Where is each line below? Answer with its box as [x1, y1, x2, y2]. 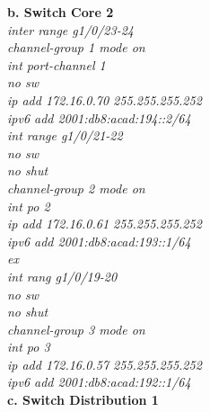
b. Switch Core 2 [7, 3, 114, 21]
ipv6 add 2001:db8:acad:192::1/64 [7, 372, 191, 391]
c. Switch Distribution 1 [7, 390, 159, 409]
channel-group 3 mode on [7, 319, 145, 338]
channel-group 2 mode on [7, 178, 145, 197]
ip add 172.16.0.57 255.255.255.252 [7, 354, 202, 373]
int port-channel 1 [7, 55, 106, 74]
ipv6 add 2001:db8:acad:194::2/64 [7, 108, 191, 127]
